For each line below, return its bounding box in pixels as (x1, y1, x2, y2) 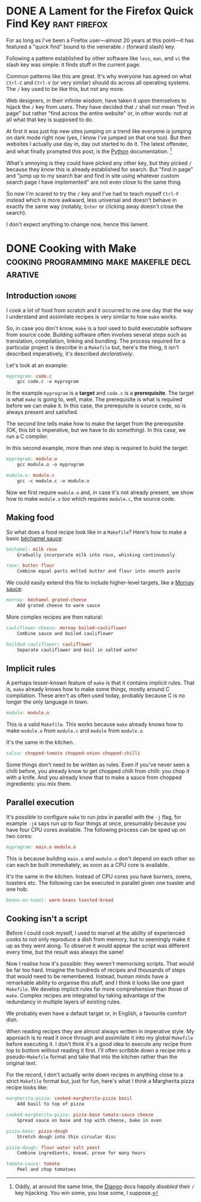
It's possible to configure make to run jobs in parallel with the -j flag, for (6, 813, 181, 820)
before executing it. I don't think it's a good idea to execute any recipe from (6, 1040, 192, 1048)
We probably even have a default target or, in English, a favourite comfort (6, 1010, 187, 1017)
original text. (6, 1060, 37, 1067)
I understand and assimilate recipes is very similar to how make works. (6, 313, 178, 320)
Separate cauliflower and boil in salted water (17, 647, 138, 653)
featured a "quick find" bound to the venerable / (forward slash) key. (6, 43, 176, 50)
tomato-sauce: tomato (6, 1161, 60, 1167)
